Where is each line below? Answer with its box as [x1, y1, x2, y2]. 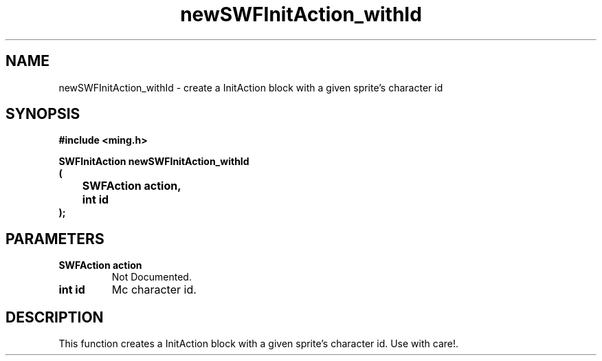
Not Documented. [111, 271, 192, 283]
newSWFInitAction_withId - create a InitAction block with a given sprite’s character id [58, 81, 443, 94]
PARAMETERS [5, 230, 104, 248]
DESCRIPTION [5, 308, 104, 326]
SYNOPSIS [5, 105, 80, 123]
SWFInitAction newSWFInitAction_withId [58, 155, 249, 168]
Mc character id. [111, 283, 197, 297]
